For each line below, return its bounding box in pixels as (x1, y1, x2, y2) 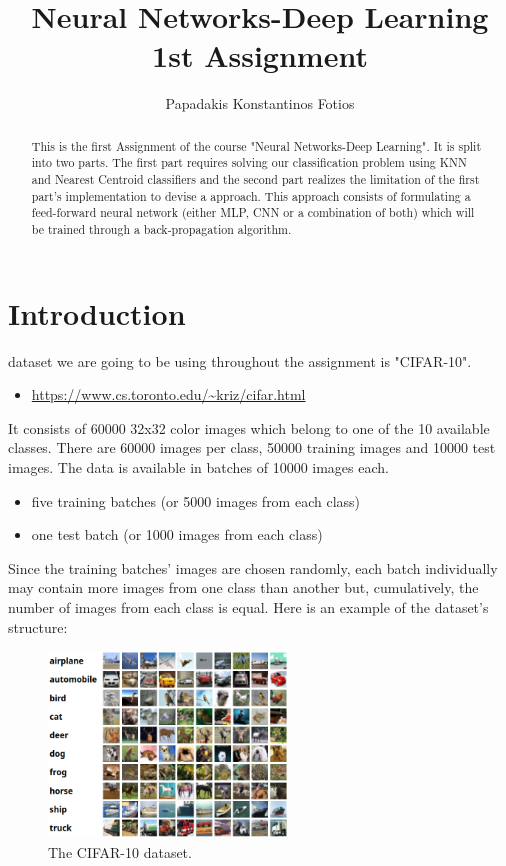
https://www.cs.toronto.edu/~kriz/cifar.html (31, 384, 306, 405)
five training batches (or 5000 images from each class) (31, 490, 361, 511)
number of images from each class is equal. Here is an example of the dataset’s (8, 596, 489, 617)
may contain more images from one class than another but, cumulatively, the (8, 577, 479, 598)
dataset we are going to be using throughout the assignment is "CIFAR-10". (8, 350, 472, 371)
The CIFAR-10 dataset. (48, 841, 192, 862)
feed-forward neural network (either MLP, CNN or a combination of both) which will (31, 204, 475, 221)
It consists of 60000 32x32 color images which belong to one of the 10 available (8, 417, 490, 438)
